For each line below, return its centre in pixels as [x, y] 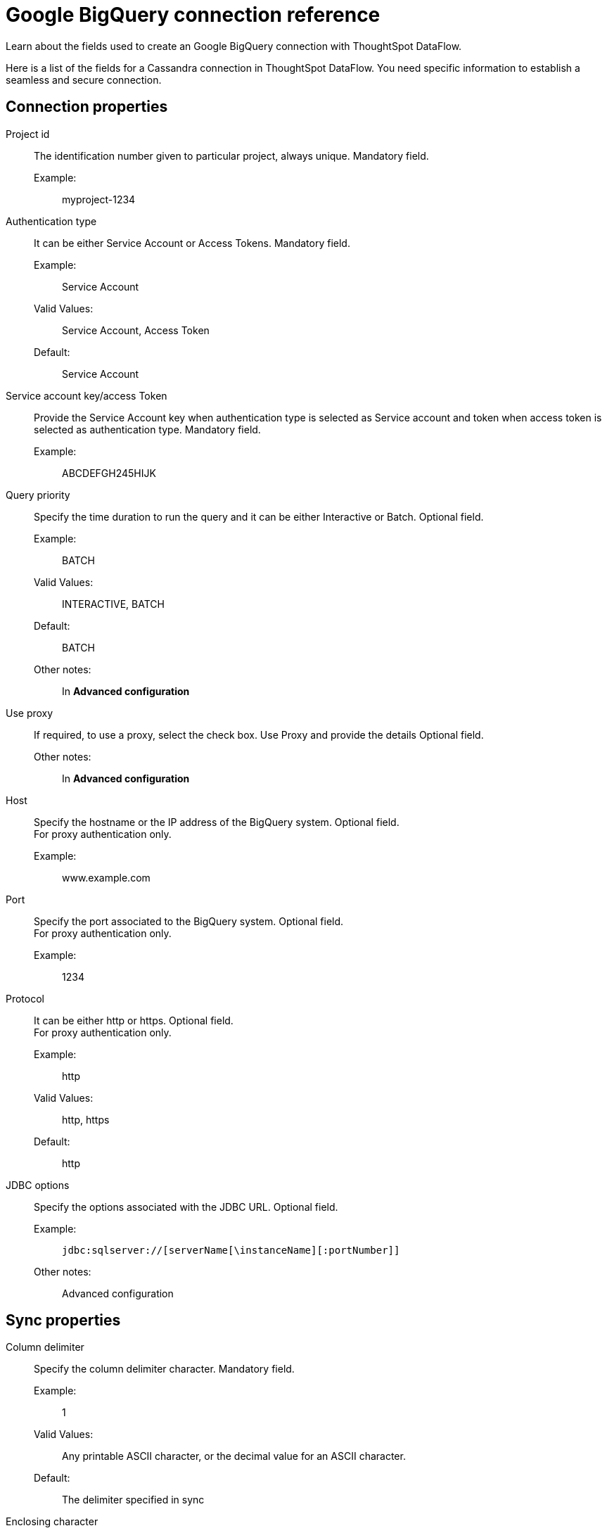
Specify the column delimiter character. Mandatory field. [164, 1369]
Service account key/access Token [87, 395]
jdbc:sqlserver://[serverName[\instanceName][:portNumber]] [231, 1250]
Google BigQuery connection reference [193, 15]
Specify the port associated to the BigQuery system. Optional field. [189, 921]
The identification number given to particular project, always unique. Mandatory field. [231, 155]
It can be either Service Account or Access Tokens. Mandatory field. [192, 243]
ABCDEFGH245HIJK [109, 473]
